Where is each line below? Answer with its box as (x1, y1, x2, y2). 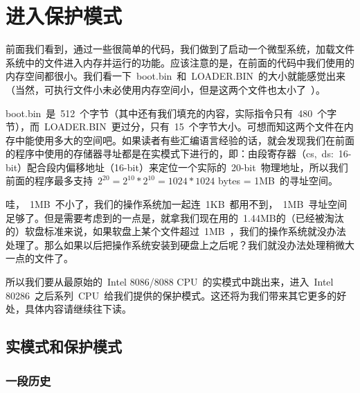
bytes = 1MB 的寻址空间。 (218, 173, 338, 188)
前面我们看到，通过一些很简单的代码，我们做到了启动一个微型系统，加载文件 (6, 42, 354, 56)
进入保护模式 (6, 1, 123, 30)
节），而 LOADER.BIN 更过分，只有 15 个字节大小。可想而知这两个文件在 (6, 119, 344, 134)
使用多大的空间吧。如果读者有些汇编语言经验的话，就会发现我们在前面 (34, 132, 354, 147)
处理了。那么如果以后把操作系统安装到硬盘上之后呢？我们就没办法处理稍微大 (6, 237, 354, 252)
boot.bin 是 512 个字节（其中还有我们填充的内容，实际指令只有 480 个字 (6, 105, 337, 120)
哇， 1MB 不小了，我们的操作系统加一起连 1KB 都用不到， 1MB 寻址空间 (6, 197, 348, 211)
